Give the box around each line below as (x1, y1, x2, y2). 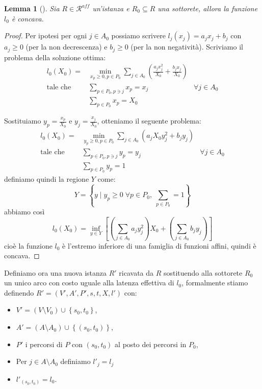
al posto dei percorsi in (115, 338, 187, 349)
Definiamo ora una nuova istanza (4, 267, 107, 278)
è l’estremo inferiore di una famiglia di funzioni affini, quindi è (62, 240, 256, 251)
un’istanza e (92, 3, 129, 13)
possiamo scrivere (111, 30, 166, 41)
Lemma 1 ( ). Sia (4, 3, 60, 13)
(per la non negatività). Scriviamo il (130, 41, 243, 52)
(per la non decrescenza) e (25, 41, 108, 52)
